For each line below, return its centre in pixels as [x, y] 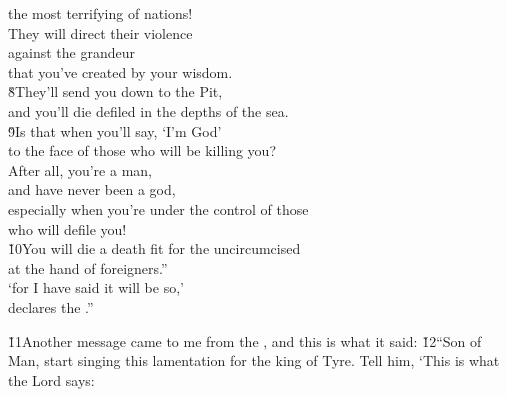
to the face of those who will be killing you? [142, 150]
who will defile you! [67, 228]
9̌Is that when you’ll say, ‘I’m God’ [115, 130]
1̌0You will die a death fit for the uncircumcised [154, 248]
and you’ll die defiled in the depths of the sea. [148, 110]
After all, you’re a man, [80, 169]
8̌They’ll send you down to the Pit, [115, 91]
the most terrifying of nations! [100, 13]
